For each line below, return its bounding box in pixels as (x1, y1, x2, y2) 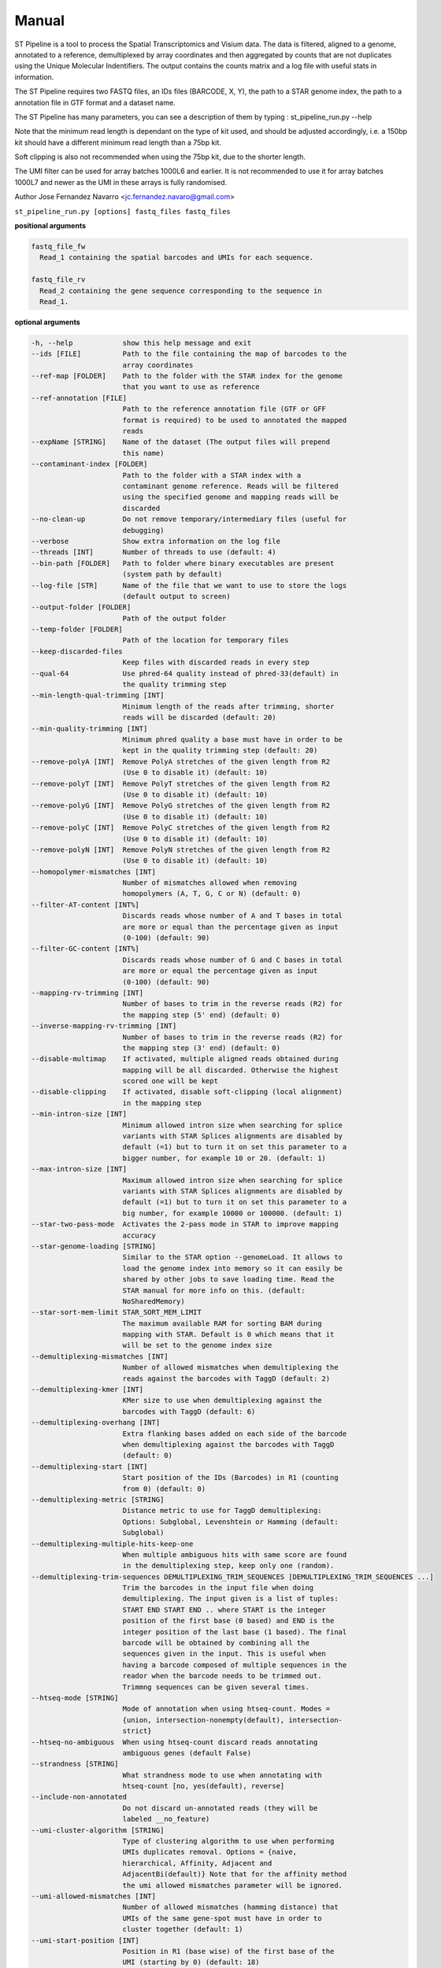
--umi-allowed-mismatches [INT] (31, 1892, 157, 1900)
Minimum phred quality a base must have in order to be (122, 734, 343, 744)
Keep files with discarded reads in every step (122, 658, 310, 667)
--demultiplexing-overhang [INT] (31, 1418, 161, 1427)
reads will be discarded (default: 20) (122, 713, 276, 722)
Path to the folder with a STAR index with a (122, 471, 302, 479)
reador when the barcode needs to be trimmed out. (122, 1671, 322, 1681)
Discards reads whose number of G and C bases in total (122, 955, 343, 964)
